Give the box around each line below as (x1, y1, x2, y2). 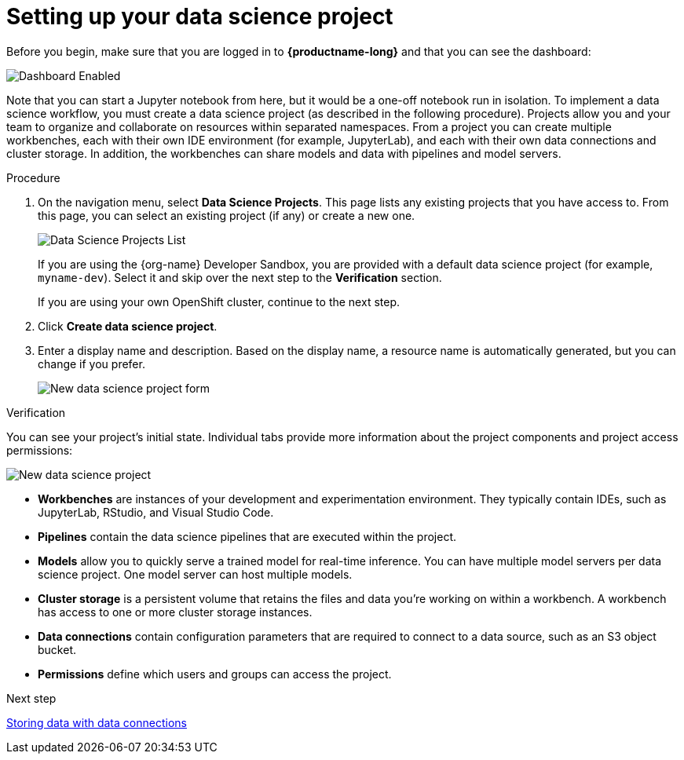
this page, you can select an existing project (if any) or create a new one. (38, 208, 415, 222)
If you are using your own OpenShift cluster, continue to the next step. (38, 294, 401, 309)
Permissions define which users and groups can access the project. (38, 667, 392, 681)
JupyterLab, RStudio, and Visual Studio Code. (38, 505, 274, 519)
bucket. (38, 642, 76, 656)
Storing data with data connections (6, 715, 187, 729)
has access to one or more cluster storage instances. (38, 605, 313, 619)
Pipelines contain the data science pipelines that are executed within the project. (38, 529, 457, 543)
